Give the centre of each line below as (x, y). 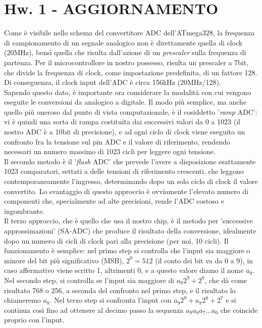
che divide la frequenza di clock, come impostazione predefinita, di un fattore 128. (131, 72)
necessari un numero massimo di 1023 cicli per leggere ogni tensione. (110, 151)
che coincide (239, 310)
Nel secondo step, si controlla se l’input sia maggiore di (89, 280)
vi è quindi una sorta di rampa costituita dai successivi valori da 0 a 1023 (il (122, 122)
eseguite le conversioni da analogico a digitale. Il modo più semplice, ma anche (125, 102)
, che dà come (226, 280)
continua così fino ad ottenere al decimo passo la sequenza (94, 310)
